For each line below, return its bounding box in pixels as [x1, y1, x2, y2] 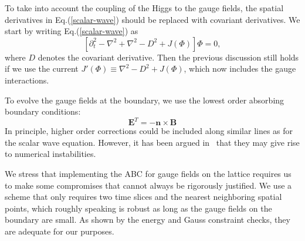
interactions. [5, 73, 49, 86]
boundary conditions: [5, 105, 81, 118]
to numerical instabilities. [5, 148, 96, 160]
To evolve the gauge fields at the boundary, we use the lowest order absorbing [5, 93, 284, 106]
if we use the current [5, 62, 79, 75]
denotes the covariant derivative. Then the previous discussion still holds [38, 51, 299, 63]
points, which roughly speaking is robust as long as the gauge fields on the [5, 202, 272, 214]
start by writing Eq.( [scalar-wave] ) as [5, 25, 138, 37]
